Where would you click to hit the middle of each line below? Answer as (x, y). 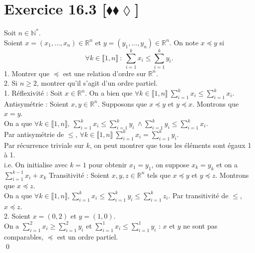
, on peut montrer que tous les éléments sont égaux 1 (170, 145)
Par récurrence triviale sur (44, 145)
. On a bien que (109, 93)
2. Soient (17, 216)
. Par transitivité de (198, 195)
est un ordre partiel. (87, 236)
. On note (184, 42)
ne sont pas (200, 225)
